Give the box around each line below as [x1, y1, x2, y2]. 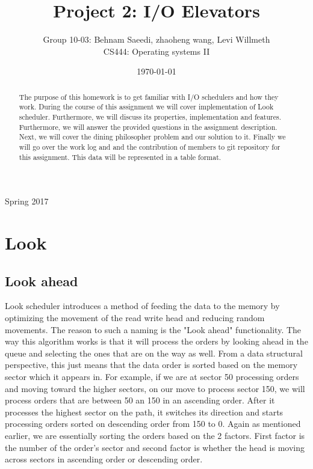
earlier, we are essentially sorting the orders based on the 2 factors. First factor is [5, 429, 305, 441]
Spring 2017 [5, 195, 49, 207]
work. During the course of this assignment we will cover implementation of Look [19, 102, 274, 112]
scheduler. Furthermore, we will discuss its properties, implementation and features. [19, 112, 281, 122]
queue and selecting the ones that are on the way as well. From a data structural [5, 346, 303, 359]
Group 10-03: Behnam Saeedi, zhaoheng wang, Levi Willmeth [43, 33, 270, 46]
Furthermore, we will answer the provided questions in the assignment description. [19, 121, 277, 132]
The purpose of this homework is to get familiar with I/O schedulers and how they [19, 91, 279, 102]
